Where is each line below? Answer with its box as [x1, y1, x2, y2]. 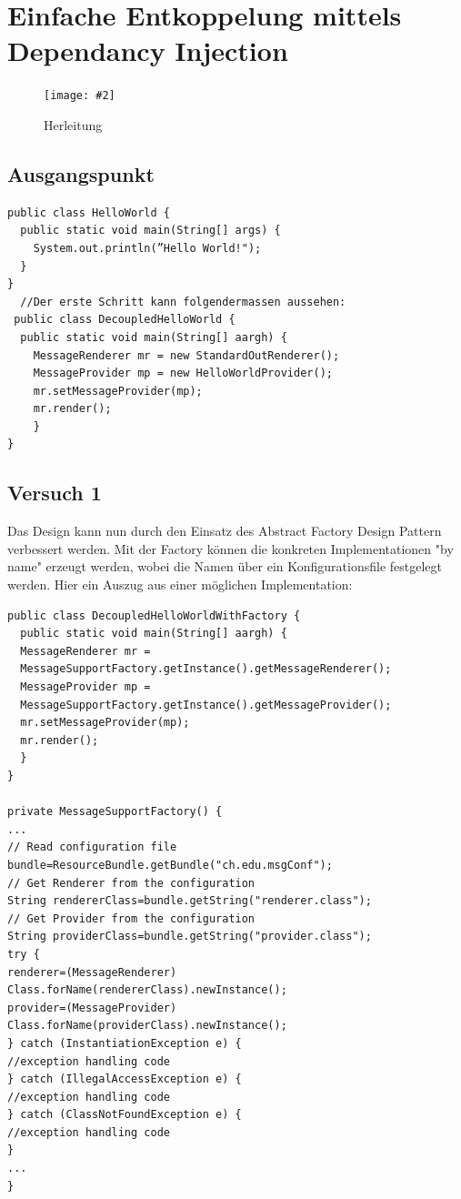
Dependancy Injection [7, 32, 288, 69]
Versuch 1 [7, 479, 102, 507]
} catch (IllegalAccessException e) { [7, 1073, 242, 1086]
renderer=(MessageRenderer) [7, 965, 177, 979]
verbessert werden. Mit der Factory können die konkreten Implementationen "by [7, 539, 454, 558]
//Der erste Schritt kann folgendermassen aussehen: [20, 295, 346, 308]
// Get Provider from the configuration [7, 912, 256, 925]
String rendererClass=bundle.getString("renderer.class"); [7, 894, 372, 908]
